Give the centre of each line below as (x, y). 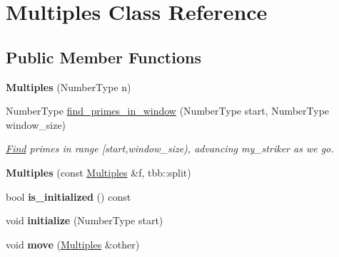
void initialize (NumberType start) (85, 220)
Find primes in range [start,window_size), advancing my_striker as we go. (170, 148)
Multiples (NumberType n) (69, 86)
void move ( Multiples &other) (73, 244)
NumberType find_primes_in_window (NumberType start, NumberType (168, 111)
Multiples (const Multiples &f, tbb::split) (98, 172)
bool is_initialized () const (69, 196)
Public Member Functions (103, 57)
